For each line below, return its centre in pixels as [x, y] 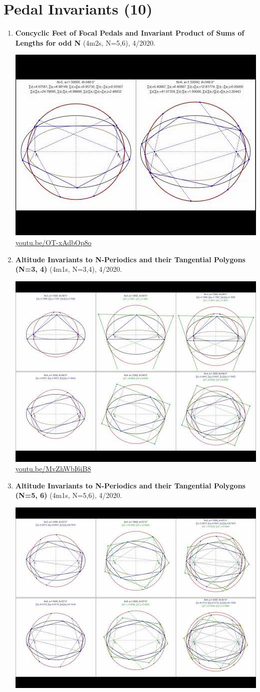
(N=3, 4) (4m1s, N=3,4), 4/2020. [69, 269]
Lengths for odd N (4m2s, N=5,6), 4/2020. [85, 42]
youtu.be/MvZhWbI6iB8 [53, 469]
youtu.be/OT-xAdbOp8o [53, 242]
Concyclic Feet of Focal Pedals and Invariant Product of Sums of [130, 33]
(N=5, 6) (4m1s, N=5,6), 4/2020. [69, 495]
